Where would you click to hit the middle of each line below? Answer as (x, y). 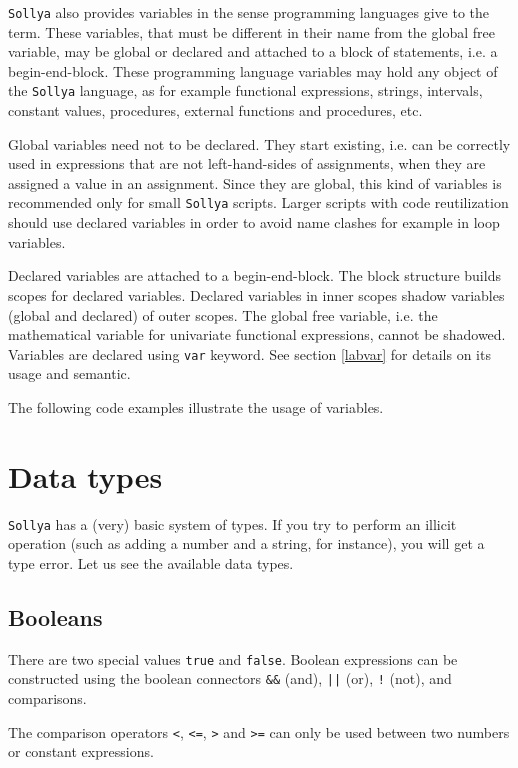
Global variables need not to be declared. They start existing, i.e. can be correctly (259, 143)
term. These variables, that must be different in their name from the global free (251, 31)
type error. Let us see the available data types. (151, 562)
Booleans (55, 616)
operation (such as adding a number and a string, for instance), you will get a (246, 543)
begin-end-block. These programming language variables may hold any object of (253, 70)
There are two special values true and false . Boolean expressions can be (233, 658)
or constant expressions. (81, 751)
